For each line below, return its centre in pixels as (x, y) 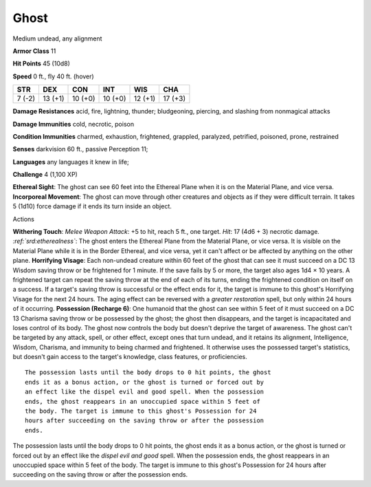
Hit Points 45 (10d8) (41, 64)
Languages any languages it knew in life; (71, 162)
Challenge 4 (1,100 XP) (45, 175)
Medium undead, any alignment (57, 39)
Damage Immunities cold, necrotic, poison (73, 124)
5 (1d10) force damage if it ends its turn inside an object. (92, 206)
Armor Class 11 (34, 51)
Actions (23, 219)
